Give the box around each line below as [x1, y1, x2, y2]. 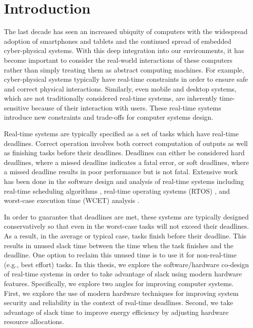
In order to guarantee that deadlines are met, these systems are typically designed [4, 211, 249, 221]
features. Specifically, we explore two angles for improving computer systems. [4, 278, 234, 288]
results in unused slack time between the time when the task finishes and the [4, 240, 234, 250]
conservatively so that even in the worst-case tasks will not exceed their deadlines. [4, 221, 249, 231]
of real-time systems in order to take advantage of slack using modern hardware [4, 269, 242, 279]
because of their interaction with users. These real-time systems [31, 102, 221, 112]
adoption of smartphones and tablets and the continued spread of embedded [4, 36, 232, 46]
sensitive [4, 102, 29, 112]
